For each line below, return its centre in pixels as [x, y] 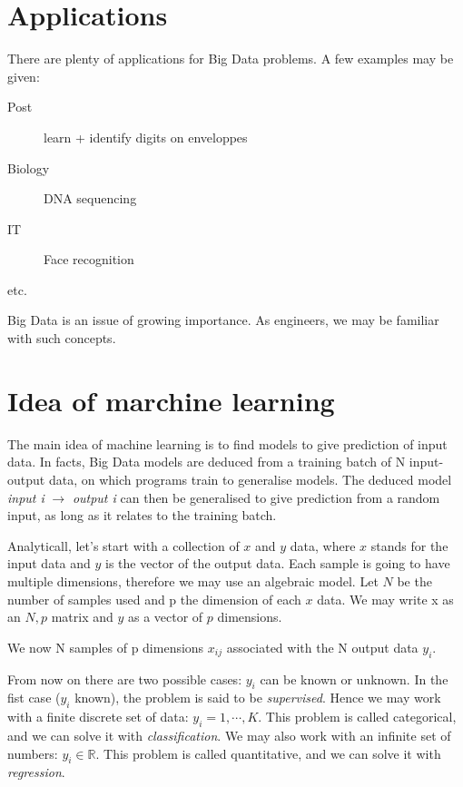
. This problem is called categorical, [357, 717]
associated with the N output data [322, 647]
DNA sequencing [90, 198]
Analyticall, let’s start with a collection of [123, 545]
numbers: [33, 753]
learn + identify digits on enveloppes [146, 137]
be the [414, 580]
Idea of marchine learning [171, 400]
